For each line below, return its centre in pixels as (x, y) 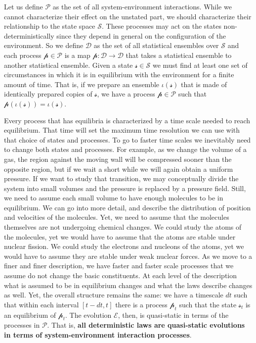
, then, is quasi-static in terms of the (173, 315)
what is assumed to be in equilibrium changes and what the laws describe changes (128, 285)
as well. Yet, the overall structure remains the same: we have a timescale (114, 295)
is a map (77, 55)
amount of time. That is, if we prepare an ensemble (82, 84)
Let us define (23, 6)
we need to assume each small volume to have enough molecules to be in (114, 198)
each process (23, 55)
